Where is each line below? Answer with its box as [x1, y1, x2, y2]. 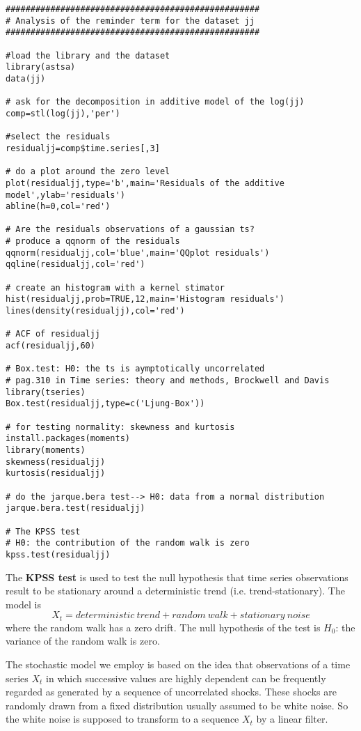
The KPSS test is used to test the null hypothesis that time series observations [6, 569, 348, 584]
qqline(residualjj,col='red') [6, 259, 145, 270]
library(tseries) [6, 387, 86, 397]
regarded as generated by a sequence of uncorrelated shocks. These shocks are [6, 684, 337, 699]
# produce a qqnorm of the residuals [6, 236, 180, 247]
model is [6, 597, 42, 611]
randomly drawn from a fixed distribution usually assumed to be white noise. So [6, 698, 348, 712]
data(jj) [6, 73, 46, 84]
